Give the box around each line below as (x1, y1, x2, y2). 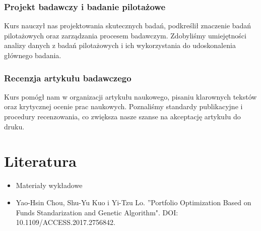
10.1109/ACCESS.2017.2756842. (16, 217, 115, 227)
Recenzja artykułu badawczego (4, 71, 132, 84)
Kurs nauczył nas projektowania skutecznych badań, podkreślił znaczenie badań (4, 20, 251, 31)
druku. (4, 121, 25, 131)
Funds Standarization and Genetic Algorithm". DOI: (16, 207, 178, 217)
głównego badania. (4, 50, 61, 60)
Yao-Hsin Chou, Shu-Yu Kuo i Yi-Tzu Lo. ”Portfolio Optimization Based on (16, 197, 251, 207)
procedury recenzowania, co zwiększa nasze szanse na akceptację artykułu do (4, 111, 241, 121)
